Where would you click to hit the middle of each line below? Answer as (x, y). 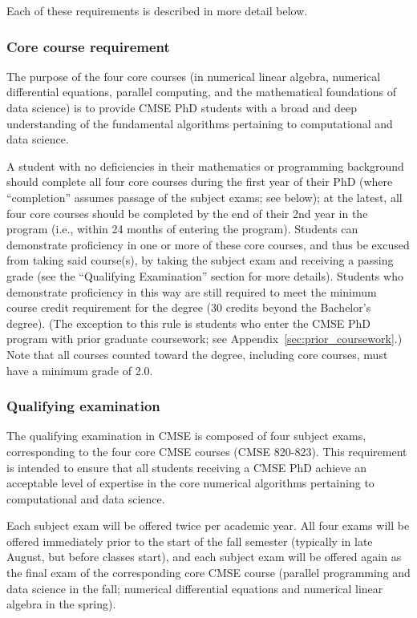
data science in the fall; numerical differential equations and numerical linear (195, 588)
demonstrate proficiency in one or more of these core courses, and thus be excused (208, 244)
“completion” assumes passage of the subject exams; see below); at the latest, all (204, 197)
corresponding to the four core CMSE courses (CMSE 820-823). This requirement (207, 451)
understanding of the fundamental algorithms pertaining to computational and (200, 123)
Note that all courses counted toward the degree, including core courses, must (197, 354)
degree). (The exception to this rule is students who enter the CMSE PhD (189, 323)
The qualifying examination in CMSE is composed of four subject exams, (186, 436)
